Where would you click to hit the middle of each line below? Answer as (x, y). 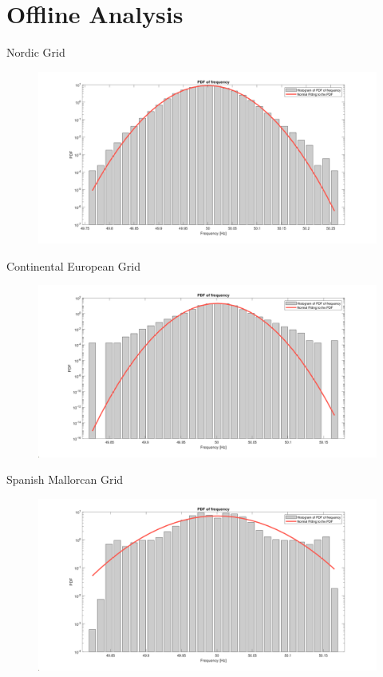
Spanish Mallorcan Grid (65, 479)
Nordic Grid (36, 52)
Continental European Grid (74, 265)
